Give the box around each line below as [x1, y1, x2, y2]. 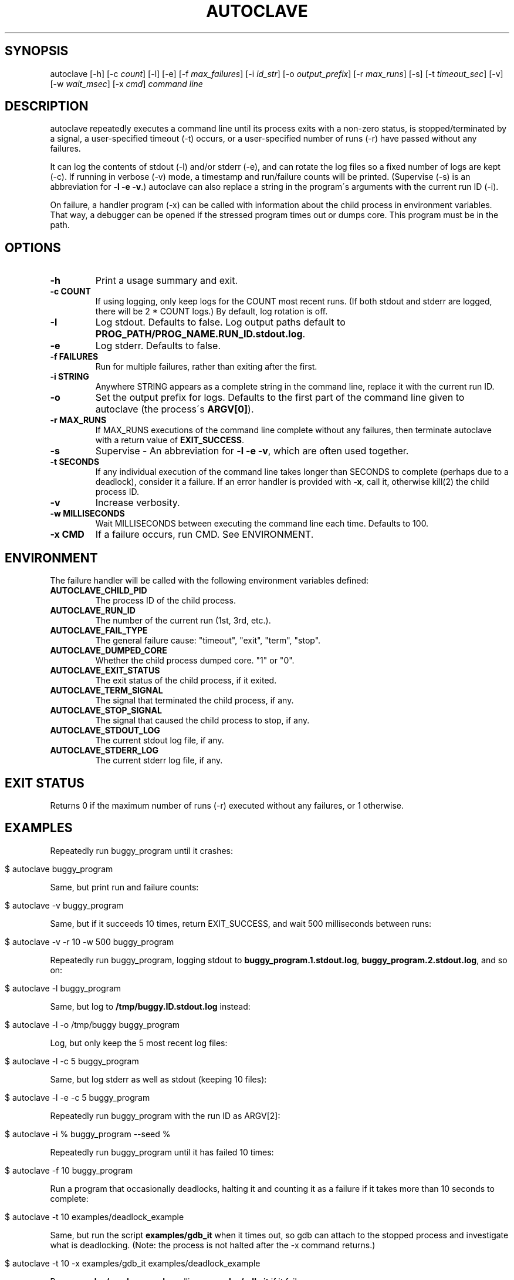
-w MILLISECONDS [50, 508, 125, 519]
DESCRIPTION [5, 99, 89, 114]
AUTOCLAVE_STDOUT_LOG [50, 725, 160, 736]
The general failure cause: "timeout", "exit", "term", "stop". [95, 635, 321, 646]
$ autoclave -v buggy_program [5, 900, 124, 910]
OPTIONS [5, 240, 61, 255]
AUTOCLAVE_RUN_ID [50, 605, 136, 616]
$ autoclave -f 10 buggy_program [5, 1165, 133, 1175]
